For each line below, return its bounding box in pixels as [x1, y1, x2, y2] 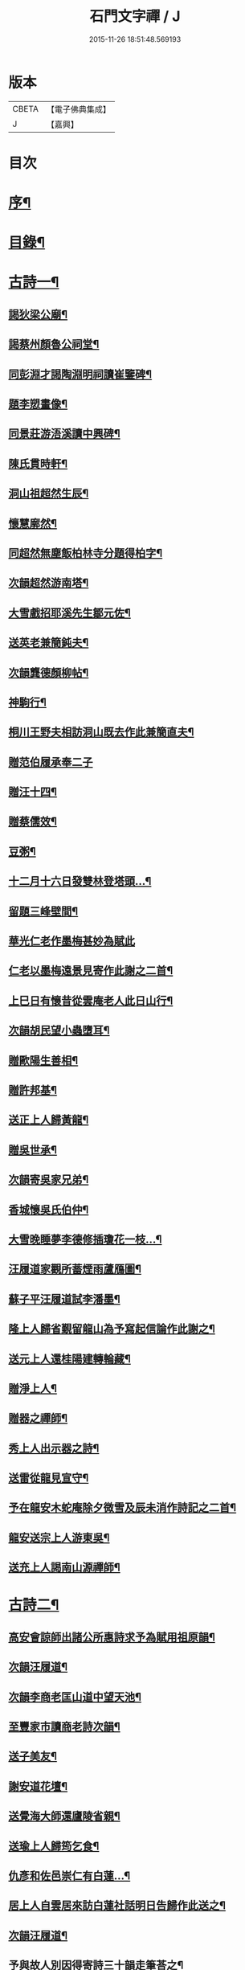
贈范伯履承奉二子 [8, 755, 93, 768]
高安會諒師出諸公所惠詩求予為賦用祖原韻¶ [8, 1630, 215, 1644]
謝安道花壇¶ [8, 1780, 68, 1793]
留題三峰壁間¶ [8, 904, 79, 918]
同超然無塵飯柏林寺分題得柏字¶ [8, 546, 163, 559]
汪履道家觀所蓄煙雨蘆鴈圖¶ [8, 1263, 142, 1276]
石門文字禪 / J [89, 7, 181, 26]
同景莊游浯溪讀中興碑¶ [8, 427, 120, 440]
